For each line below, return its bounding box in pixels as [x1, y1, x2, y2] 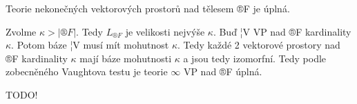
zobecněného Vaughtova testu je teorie [6, 64, 168, 79]
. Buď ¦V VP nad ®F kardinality [213, 24, 351, 38]
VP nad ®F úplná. [183, 64, 262, 79]
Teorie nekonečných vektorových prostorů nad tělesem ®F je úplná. [6, 1, 290, 15]
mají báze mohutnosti [79, 51, 172, 65]
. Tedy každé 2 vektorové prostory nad [177, 38, 340, 52]
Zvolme [6, 24, 37, 38]
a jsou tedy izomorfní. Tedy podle [183, 51, 327, 65]
